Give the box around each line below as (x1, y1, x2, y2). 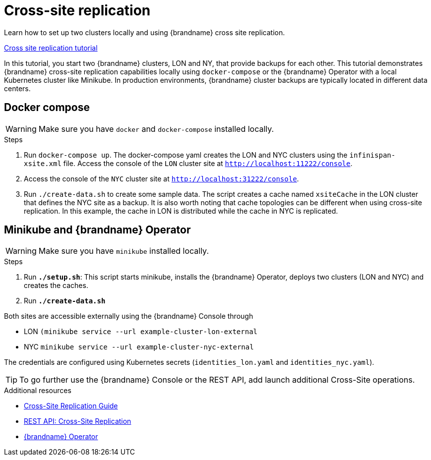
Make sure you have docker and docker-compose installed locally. (38, 123, 274, 134)
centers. (4, 84, 31, 93)
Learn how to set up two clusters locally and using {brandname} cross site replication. (4, 28, 285, 37)
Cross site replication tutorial (4, 43, 98, 52)
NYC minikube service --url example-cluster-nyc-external (24, 343, 254, 351)
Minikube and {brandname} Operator (4, 224, 191, 236)
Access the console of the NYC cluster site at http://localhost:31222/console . (24, 174, 299, 183)
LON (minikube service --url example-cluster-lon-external (24, 327, 258, 336)
